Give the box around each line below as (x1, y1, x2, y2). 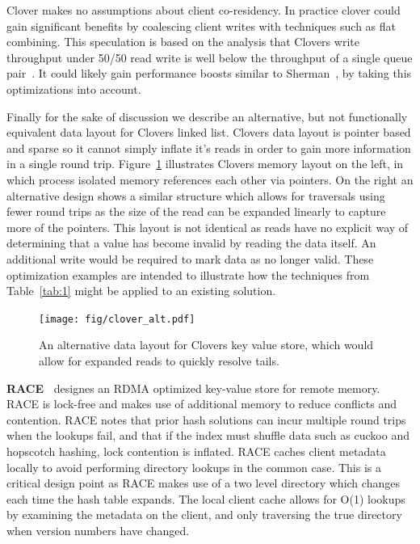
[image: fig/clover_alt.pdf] (39, 313, 195, 325)
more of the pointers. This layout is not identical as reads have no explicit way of (6, 218, 409, 235)
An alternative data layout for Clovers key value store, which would (39, 336, 374, 353)
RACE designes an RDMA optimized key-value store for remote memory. (6, 379, 380, 396)
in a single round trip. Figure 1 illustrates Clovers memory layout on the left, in (6, 155, 404, 172)
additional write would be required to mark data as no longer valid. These (6, 250, 374, 267)
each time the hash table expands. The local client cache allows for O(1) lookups (6, 490, 405, 507)
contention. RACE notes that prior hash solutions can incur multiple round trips (6, 411, 406, 428)
